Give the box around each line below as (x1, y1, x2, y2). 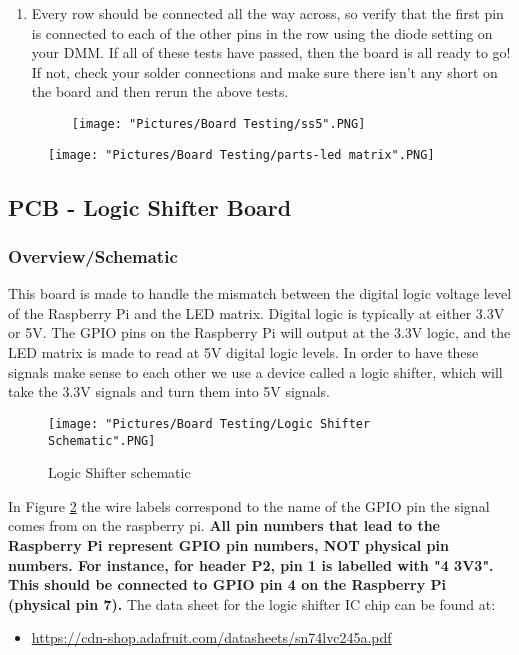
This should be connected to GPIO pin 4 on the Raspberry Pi (8, 574, 447, 595)
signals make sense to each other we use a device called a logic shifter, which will (8, 361, 503, 382)
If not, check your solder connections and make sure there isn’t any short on (31, 61, 498, 82)
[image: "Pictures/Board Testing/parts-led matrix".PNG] (48, 147, 435, 162)
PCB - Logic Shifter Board (8, 191, 292, 222)
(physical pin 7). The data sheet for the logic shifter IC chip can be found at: (8, 593, 496, 614)
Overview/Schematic (8, 243, 178, 268)
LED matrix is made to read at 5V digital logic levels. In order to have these (8, 342, 479, 363)
